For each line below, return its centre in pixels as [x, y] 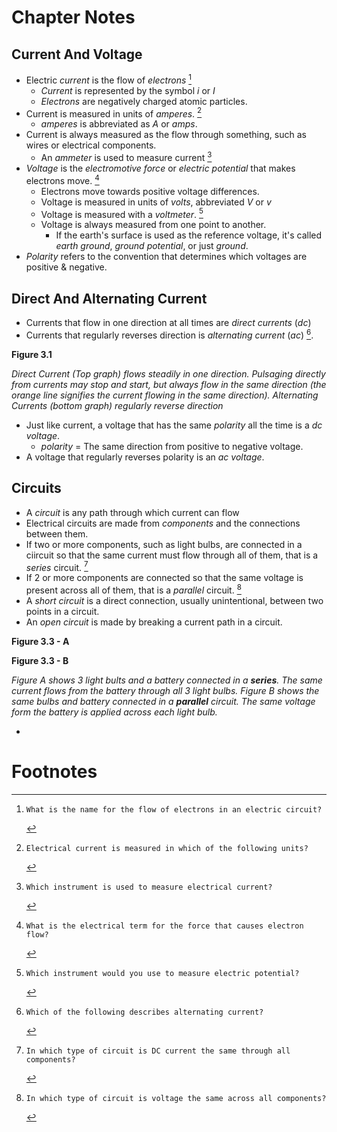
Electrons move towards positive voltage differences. [150, 191]
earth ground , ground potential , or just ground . [152, 246]
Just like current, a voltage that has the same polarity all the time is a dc [174, 425]
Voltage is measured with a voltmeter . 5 [122, 213]
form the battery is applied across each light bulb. [114, 712]
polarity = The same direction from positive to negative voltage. [172, 446]
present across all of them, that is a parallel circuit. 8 [133, 589]
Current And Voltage [77, 54]
